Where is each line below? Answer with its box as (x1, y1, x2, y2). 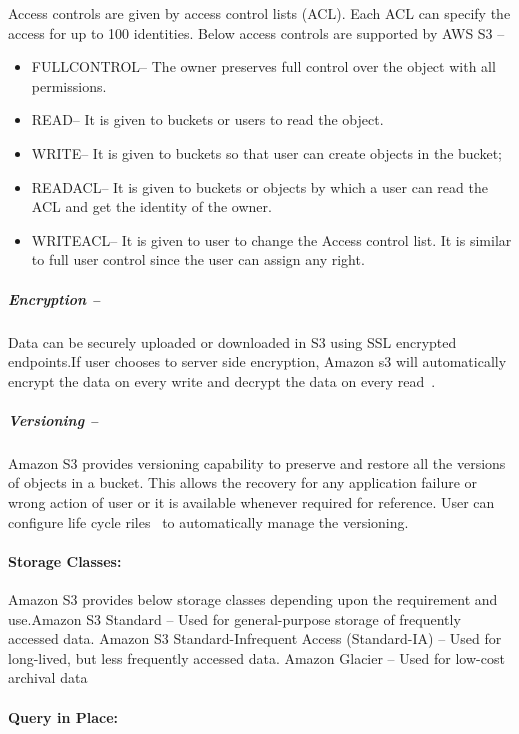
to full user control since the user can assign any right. (31, 249, 365, 270)
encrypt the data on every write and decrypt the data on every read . (8, 370, 436, 391)
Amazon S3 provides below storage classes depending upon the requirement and (8, 589, 498, 610)
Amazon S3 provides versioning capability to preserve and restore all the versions (8, 452, 506, 473)
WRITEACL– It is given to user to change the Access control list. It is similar (31, 229, 512, 250)
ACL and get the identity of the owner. (31, 196, 272, 217)
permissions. (31, 75, 107, 96)
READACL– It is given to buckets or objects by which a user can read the (31, 176, 488, 197)
